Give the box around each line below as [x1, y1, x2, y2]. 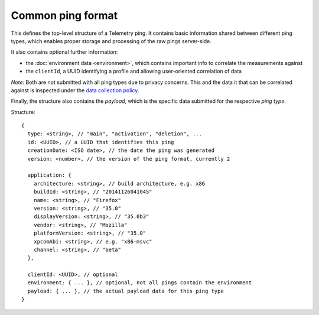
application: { [27, 172, 71, 178]
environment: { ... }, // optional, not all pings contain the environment [27, 280, 252, 286]
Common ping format [11, 9, 118, 22]
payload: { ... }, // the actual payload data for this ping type [27, 287, 224, 294]
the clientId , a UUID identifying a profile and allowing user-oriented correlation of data [25, 68, 242, 75]
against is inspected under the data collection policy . [11, 86, 139, 94]
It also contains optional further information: [11, 48, 118, 56]
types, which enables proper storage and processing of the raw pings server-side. [11, 37, 212, 44]
